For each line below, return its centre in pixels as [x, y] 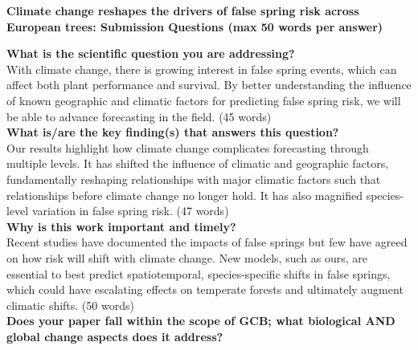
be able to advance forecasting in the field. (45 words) [139, 116]
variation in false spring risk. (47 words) [130, 211]
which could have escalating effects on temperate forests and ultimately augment [205, 289]
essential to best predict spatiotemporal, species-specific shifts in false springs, [199, 273]
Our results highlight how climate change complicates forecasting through [188, 147]
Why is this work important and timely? [121, 226]
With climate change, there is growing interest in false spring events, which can [202, 69]
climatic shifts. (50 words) [70, 305]
